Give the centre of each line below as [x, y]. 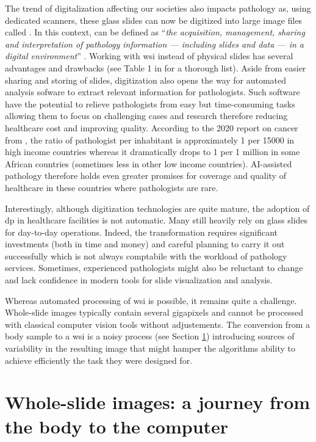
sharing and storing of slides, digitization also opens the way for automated [146, 80]
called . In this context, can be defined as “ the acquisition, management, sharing [155, 32]
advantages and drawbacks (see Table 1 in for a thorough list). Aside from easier [156, 67]
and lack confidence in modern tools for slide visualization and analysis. [139, 280]
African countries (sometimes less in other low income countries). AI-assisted [149, 163]
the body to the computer [117, 426]
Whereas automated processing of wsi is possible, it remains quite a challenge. [151, 300]
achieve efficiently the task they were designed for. [99, 360]
